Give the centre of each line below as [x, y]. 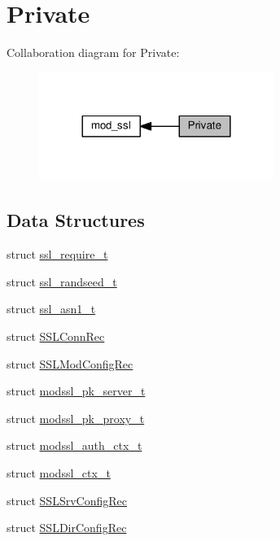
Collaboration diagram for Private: [93, 52]
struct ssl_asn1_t [51, 309]
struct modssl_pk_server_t [76, 391]
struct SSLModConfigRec [70, 363]
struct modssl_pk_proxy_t [76, 418]
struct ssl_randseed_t [62, 281]
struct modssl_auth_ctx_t [74, 445]
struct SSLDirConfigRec [67, 528]
